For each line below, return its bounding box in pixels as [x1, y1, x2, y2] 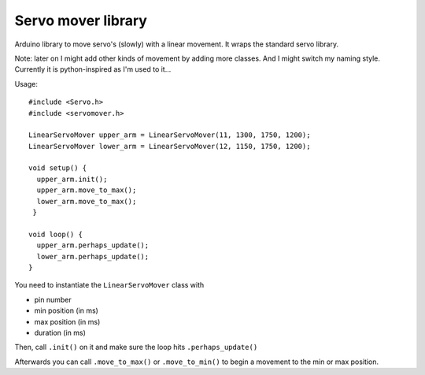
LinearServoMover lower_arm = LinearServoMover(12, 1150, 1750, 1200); [28, 142, 311, 150]
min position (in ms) [34, 306, 98, 315]
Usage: [14, 79, 39, 88]
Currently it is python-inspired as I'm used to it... [14, 65, 172, 74]
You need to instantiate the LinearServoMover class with [14, 280, 205, 290]
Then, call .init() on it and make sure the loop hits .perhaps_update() [14, 343, 258, 352]
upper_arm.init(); [36, 174, 108, 184]
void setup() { [28, 164, 87, 173]
